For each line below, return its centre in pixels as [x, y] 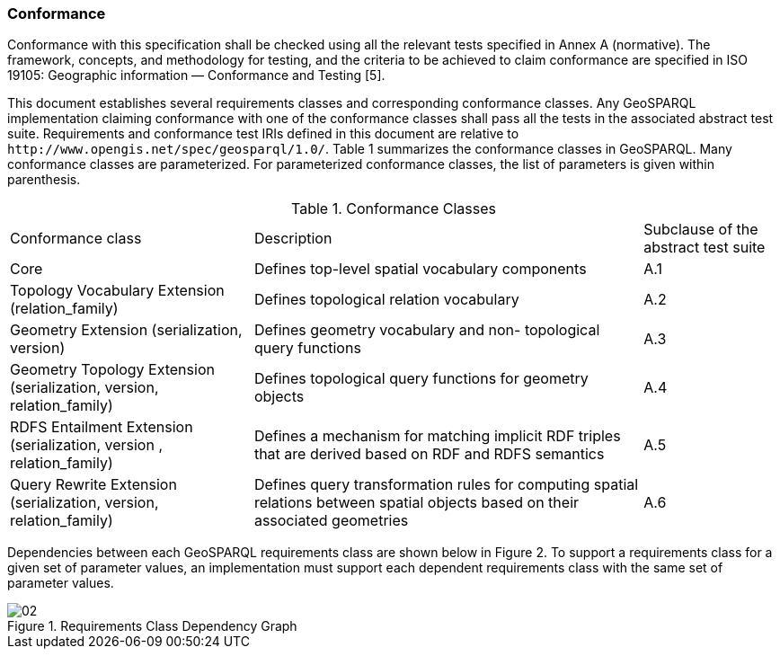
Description [293, 239]
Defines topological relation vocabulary [386, 300]
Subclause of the [701, 230]
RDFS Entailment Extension [102, 427]
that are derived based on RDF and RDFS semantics [429, 454]
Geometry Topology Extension [112, 370]
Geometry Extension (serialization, [126, 330]
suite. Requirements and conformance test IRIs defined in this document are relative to [263, 134]
